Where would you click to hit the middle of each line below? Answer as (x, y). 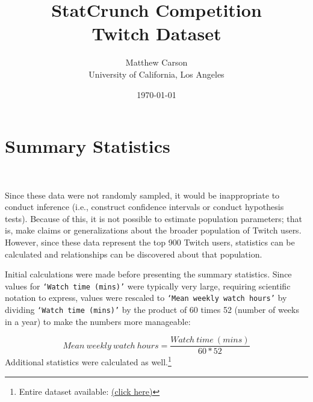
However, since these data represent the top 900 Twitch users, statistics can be (150, 242)
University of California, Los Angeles (156, 74)
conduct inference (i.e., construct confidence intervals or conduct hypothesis (144, 207)
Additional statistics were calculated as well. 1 (88, 361)
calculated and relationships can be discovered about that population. (134, 254)
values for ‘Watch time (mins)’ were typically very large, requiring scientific (148, 286)
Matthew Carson (156, 62)
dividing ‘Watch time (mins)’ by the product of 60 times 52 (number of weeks (152, 310)
